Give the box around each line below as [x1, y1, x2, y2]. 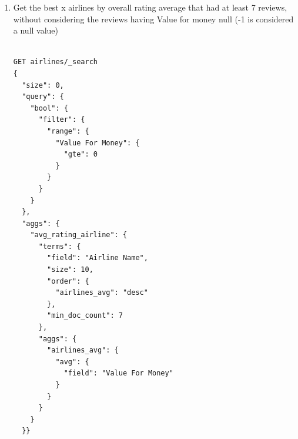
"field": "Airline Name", [47, 254, 148, 262]
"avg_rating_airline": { [30, 231, 128, 240]
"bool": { [30, 104, 68, 112]
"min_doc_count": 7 [47, 311, 123, 320]
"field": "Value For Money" [63, 369, 173, 378]
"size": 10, [47, 265, 93, 274]
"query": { [22, 92, 64, 101]
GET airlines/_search [13, 58, 98, 66]
